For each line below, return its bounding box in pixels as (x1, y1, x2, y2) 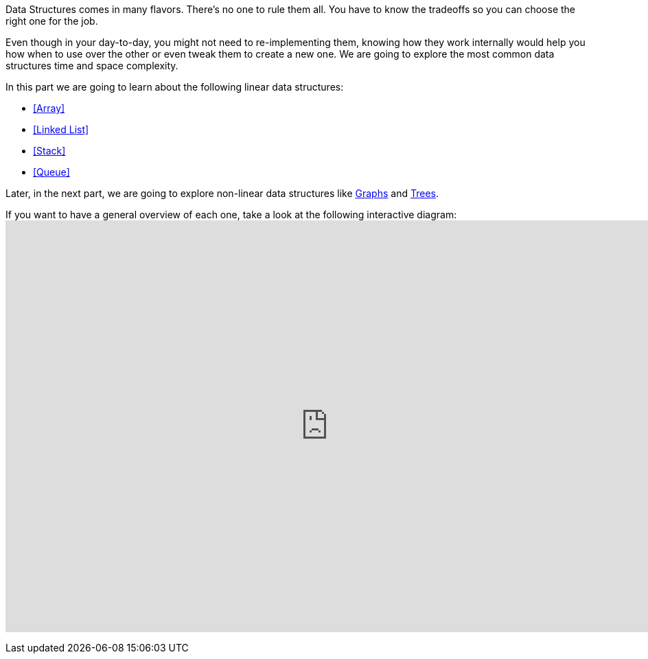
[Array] (33, 102, 65, 114)
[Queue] (33, 166, 70, 178)
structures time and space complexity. (5, 60, 178, 71)
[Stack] (33, 145, 66, 157)
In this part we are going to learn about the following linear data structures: (5, 81, 344, 93)
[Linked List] (33, 124, 89, 135)
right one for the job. (5, 15, 98, 27)
